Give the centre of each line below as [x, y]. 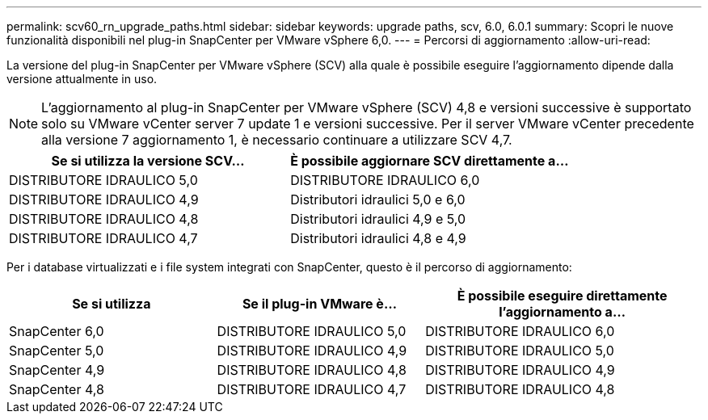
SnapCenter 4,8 [57, 389]
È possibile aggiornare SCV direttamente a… [430, 161]
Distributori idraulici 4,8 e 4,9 [378, 238]
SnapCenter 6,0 [57, 331]
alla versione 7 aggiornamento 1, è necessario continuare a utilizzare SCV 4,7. [277, 140]
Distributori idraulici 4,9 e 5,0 [378, 219]
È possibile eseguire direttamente [562, 296]
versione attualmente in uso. [82, 79]
